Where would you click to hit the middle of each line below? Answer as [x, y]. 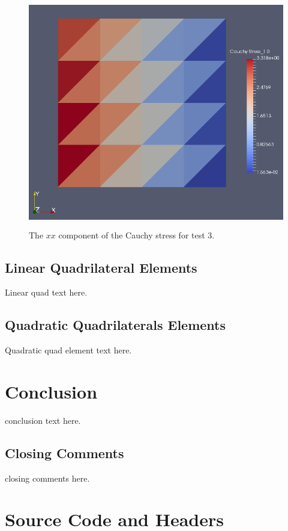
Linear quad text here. [46, 292]
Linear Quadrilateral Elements [101, 267]
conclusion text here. [43, 420]
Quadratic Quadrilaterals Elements [115, 325]
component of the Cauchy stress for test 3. [136, 234]
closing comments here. [47, 478]
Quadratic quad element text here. [68, 350]
